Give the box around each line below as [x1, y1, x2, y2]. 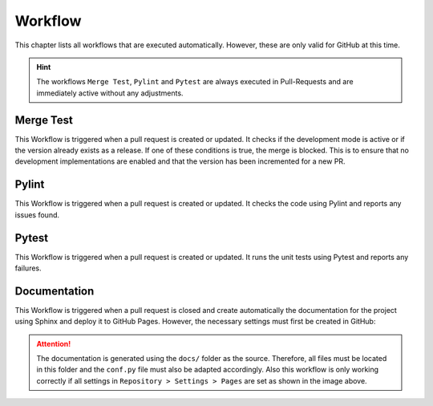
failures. [14, 263, 42, 273]
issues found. [14, 209, 60, 220]
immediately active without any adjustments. [36, 88, 184, 98]
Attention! [36, 339, 71, 348]
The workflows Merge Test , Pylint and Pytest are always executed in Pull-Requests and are [36, 77, 354, 87]
